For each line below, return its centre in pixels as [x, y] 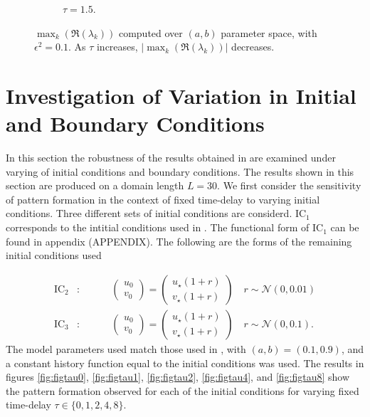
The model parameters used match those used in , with [126, 348]
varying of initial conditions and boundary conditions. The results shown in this [180, 171]
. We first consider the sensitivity [289, 185]
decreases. [253, 47]
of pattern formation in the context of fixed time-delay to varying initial [163, 199]
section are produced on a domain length [95, 185]
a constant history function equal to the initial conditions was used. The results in [185, 363]
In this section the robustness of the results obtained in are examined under [171, 158]
